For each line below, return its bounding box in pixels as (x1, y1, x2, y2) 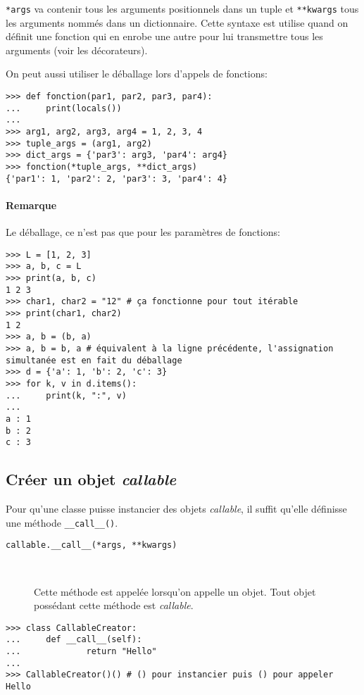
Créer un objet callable (6, 468, 177, 490)
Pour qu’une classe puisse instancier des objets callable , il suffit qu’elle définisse (6, 501, 347, 516)
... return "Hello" (6, 646, 157, 657)
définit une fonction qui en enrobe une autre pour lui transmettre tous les (6, 29, 323, 44)
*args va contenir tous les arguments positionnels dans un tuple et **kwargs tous (6, 1, 359, 15)
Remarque (6, 197, 57, 212)
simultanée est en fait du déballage (6, 355, 182, 365)
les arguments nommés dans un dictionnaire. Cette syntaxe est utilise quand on (6, 15, 349, 30)
